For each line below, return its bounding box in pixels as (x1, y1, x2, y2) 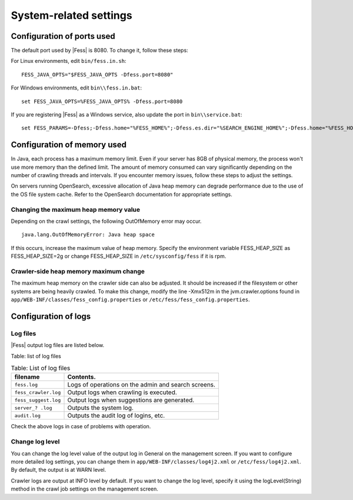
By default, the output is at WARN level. (11, 466, 106, 474)
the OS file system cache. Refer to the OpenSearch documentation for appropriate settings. (11, 191, 232, 198)
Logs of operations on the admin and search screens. (67, 381, 216, 389)
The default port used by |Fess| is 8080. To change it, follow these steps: (11, 47, 188, 54)
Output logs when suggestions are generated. (67, 396, 195, 404)
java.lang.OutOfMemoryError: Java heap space (21, 231, 155, 238)
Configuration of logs (11, 311, 91, 321)
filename (14, 373, 40, 381)
